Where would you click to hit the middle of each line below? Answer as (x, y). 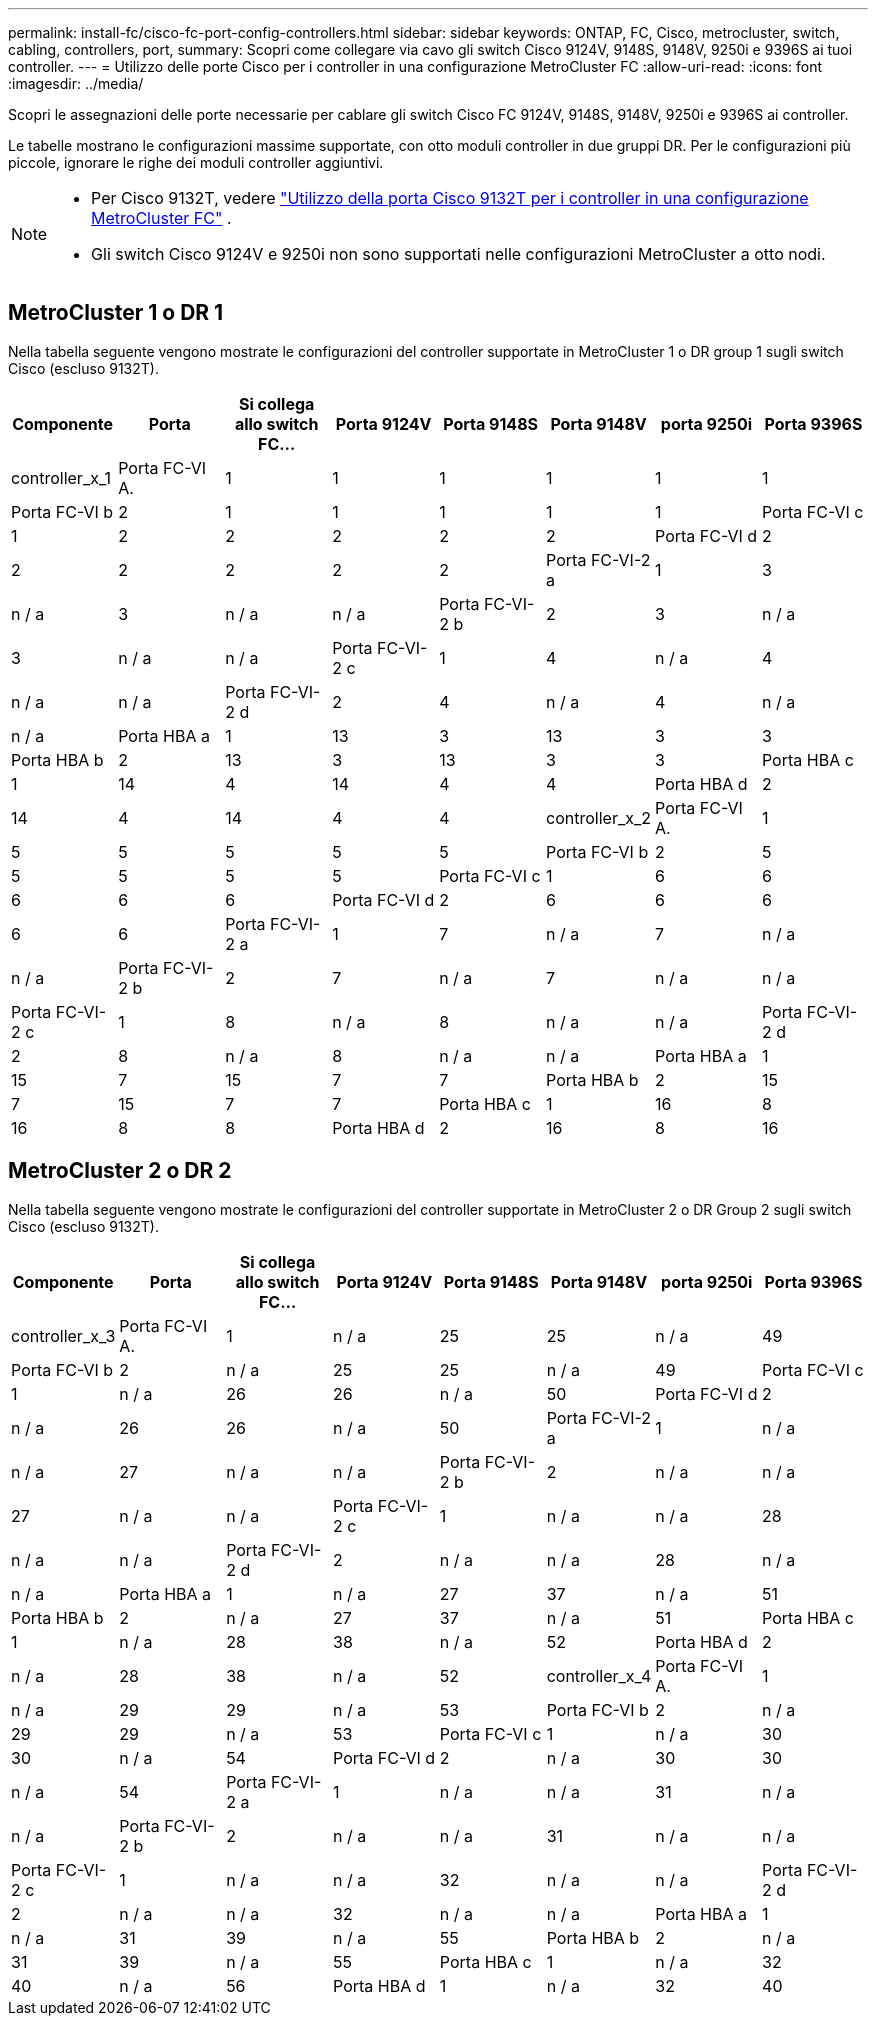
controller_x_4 (599, 1675)
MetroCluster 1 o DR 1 (116, 313)
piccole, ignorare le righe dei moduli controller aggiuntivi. (196, 162)
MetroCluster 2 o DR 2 (120, 1171)
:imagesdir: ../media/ (76, 83)
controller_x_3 (63, 1335)
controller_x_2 (599, 817)
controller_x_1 (61, 477)
